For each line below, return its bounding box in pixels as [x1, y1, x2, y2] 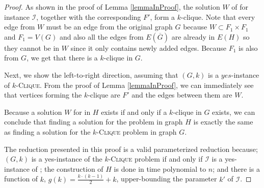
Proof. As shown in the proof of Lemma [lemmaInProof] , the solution [4, 2, 220, 12]
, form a [150, 11, 175, 22]
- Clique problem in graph [96, 126, 177, 137]
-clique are [88, 89, 120, 100]
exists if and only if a [101, 106, 167, 117]
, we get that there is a [27, 52, 98, 63]
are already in [171, 31, 215, 42]
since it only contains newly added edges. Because [70, 42, 227, 53]
